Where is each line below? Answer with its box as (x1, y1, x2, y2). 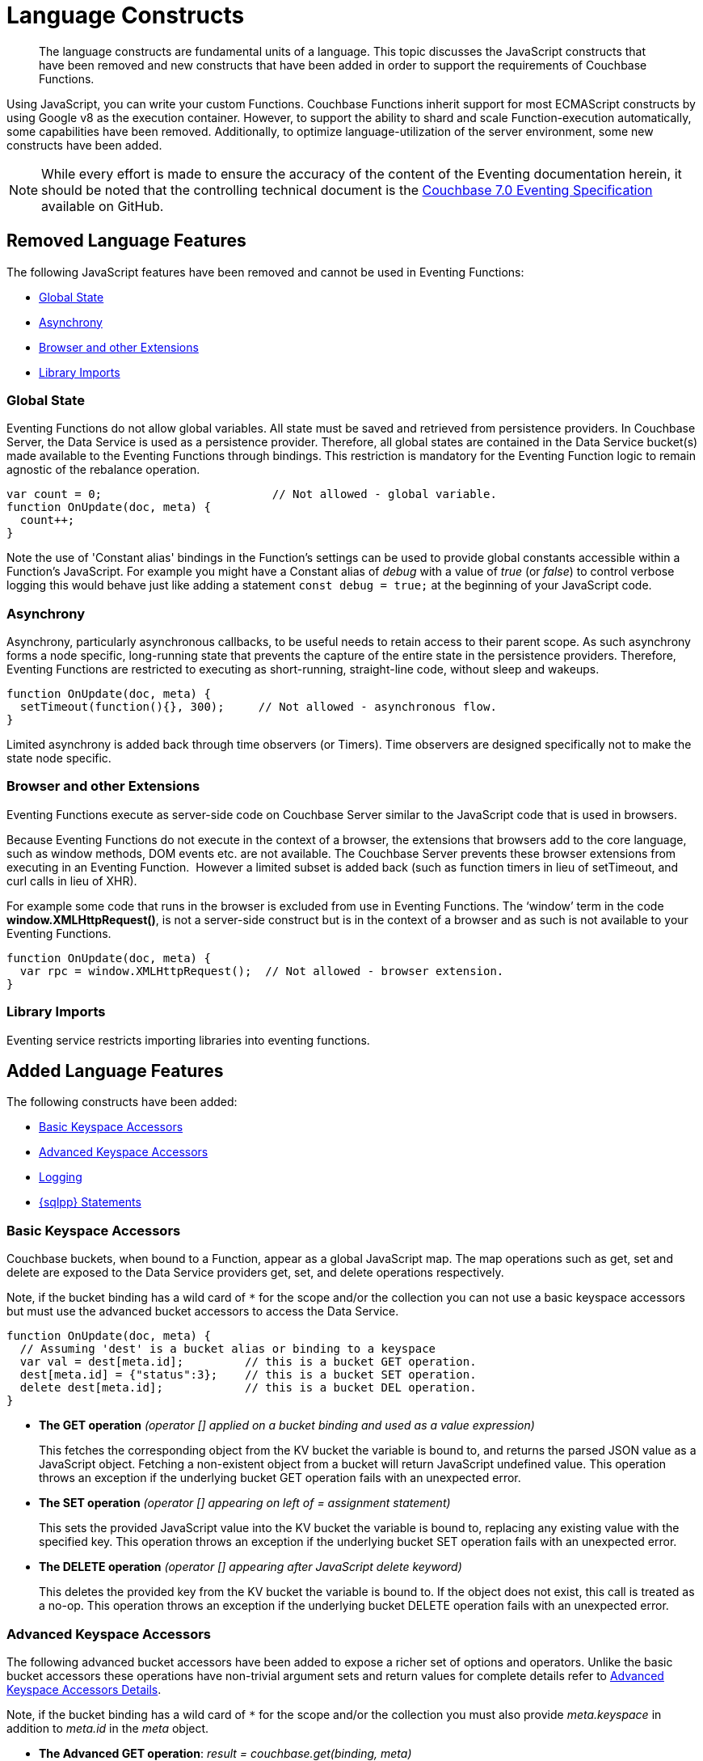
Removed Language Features (6, 230, 246, 251)
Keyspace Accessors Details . (6, 1682, 162, 1696)
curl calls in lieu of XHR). (6, 873, 137, 888)
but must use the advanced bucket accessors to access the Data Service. (6, 1304, 399, 1319)
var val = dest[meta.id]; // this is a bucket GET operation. (19, 1355, 477, 1369)
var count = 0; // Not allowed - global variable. (6, 488, 497, 501)
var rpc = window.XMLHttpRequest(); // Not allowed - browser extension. (19, 964, 504, 978)
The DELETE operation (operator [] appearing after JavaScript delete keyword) (39, 1560, 462, 1574)
